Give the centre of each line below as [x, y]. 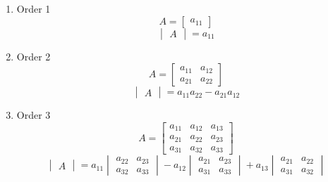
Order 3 [34, 115]
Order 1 [34, 8]
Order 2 [34, 56]
